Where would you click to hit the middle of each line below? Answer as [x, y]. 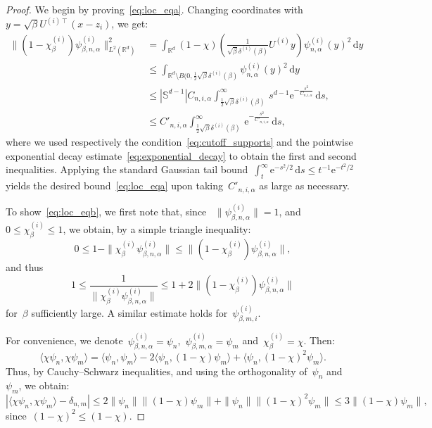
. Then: [319, 340]
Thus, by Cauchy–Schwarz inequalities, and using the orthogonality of [157, 371]
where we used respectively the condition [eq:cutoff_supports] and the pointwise [179, 142]
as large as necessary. [304, 185]
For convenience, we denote [64, 340]
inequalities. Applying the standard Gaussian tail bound [127, 169]
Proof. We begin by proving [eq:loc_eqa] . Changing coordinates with [154, 9]
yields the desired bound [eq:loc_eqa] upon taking [115, 185]
